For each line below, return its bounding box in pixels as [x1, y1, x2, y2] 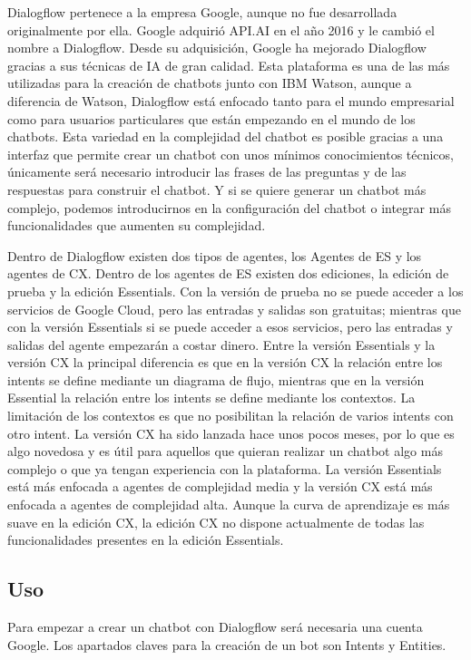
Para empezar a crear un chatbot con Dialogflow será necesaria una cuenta [7, 617, 423, 636]
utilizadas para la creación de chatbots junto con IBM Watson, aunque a [7, 73, 412, 92]
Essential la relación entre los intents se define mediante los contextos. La [7, 388, 416, 407]
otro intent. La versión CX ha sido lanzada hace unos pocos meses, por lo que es [7, 423, 455, 442]
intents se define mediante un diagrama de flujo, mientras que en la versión [7, 370, 425, 389]
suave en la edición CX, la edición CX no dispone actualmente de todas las [7, 512, 425, 531]
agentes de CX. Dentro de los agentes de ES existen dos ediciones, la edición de [7, 264, 449, 283]
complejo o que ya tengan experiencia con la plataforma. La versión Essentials [7, 459, 442, 478]
